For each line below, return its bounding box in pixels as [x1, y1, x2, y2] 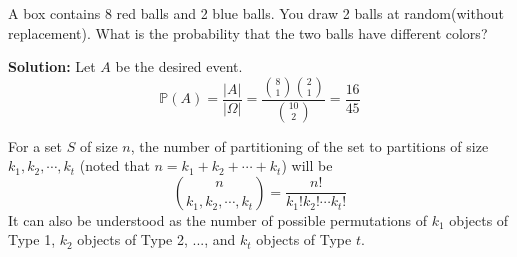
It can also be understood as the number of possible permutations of [8, 209, 428, 230]
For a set [8, 135, 62, 156]
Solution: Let [8, 56, 96, 77]
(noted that [79, 155, 150, 176]
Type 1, [8, 229, 56, 250]
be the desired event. [115, 56, 243, 77]
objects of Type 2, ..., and [77, 229, 236, 250]
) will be [281, 155, 333, 176]
